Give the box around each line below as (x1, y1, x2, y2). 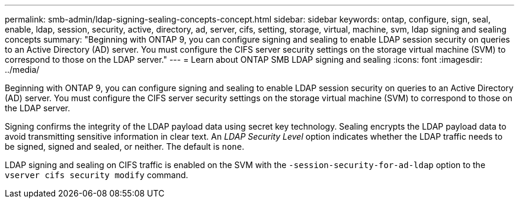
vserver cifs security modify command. (5, 170, 188, 180)
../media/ (5, 65, 40, 75)
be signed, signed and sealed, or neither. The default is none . (5, 141, 245, 152)
